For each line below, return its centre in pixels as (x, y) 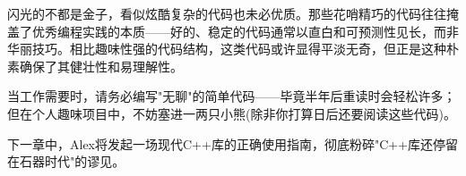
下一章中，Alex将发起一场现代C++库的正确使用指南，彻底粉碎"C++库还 (220, 143)
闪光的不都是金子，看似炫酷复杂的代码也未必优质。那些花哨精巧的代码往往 (227, 13)
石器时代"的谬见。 (72, 161)
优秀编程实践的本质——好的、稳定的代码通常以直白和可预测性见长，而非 (245, 31)
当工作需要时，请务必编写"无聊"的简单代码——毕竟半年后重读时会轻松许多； (232, 96)
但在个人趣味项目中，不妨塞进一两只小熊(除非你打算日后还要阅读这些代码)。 (232, 113)
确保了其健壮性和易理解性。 (101, 66)
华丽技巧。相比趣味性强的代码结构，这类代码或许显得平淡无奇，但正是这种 (227, 49)
